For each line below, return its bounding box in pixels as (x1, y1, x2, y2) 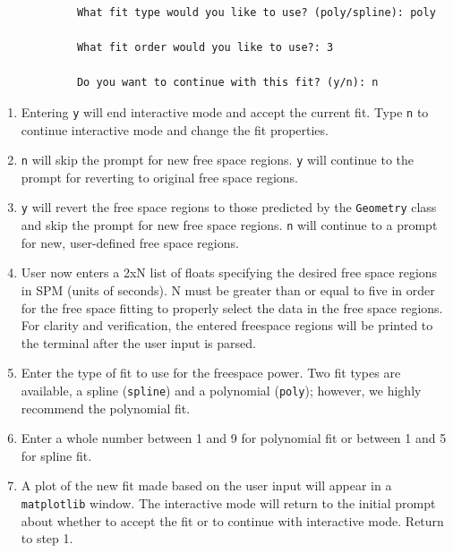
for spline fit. (21, 446, 92, 464)
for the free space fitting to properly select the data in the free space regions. (21, 298, 443, 317)
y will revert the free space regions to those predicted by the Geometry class (21, 198, 437, 217)
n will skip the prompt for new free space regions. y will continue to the (21, 150, 415, 169)
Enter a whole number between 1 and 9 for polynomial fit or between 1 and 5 (21, 429, 447, 447)
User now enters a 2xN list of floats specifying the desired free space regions (21, 263, 438, 282)
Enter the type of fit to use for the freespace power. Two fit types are (21, 363, 401, 382)
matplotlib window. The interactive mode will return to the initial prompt (21, 493, 436, 512)
